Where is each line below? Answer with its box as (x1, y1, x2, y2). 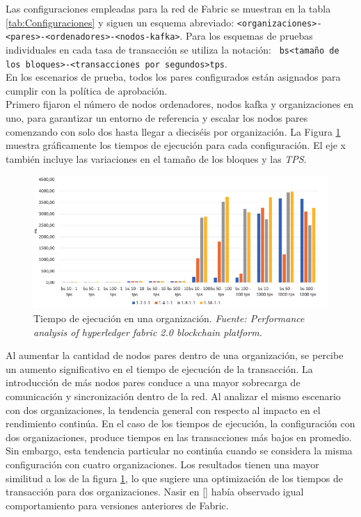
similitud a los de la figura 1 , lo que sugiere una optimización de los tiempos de (6, 470, 344, 485)
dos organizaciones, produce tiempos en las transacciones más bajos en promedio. (6, 429, 352, 444)
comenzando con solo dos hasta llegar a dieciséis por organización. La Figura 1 (6, 124, 341, 138)
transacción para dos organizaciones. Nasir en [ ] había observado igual (6, 484, 304, 499)
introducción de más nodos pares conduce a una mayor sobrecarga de (6, 375, 300, 390)
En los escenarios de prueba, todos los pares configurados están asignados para (6, 70, 341, 84)
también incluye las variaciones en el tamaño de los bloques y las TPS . (6, 151, 307, 166)
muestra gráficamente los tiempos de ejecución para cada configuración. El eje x (6, 138, 346, 152)
